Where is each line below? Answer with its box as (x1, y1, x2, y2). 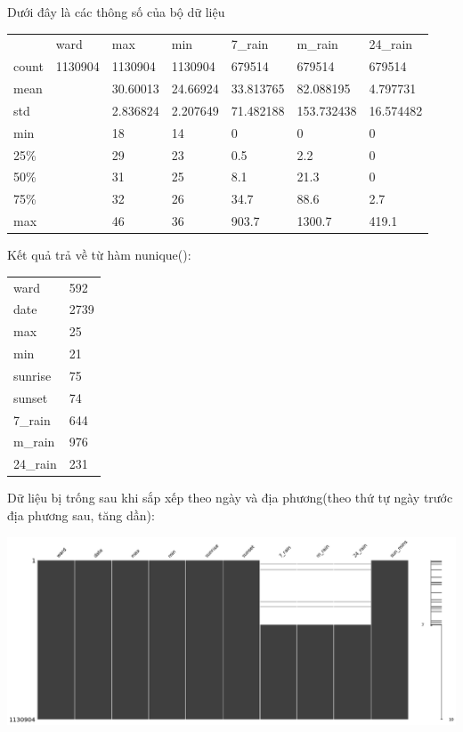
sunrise (13, 366, 52, 384)
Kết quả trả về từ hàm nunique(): (7, 245, 191, 264)
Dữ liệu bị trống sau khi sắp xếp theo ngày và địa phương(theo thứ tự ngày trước (7, 488, 453, 507)
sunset (13, 388, 48, 406)
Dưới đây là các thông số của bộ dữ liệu (7, 3, 225, 20)
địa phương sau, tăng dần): (7, 505, 155, 524)
